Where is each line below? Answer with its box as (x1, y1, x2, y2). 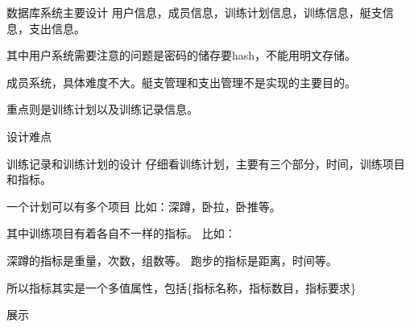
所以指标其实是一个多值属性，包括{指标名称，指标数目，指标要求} (6, 279, 356, 296)
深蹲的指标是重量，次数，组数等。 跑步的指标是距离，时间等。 (6, 251, 338, 268)
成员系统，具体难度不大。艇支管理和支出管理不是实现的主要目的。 (6, 73, 356, 90)
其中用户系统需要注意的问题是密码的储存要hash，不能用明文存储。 (6, 47, 357, 64)
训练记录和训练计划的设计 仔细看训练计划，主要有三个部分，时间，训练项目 (6, 155, 405, 172)
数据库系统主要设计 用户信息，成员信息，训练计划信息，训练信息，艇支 (6, 4, 383, 20)
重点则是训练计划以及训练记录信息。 (6, 101, 198, 118)
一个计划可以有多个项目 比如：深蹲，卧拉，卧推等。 (6, 197, 281, 214)
